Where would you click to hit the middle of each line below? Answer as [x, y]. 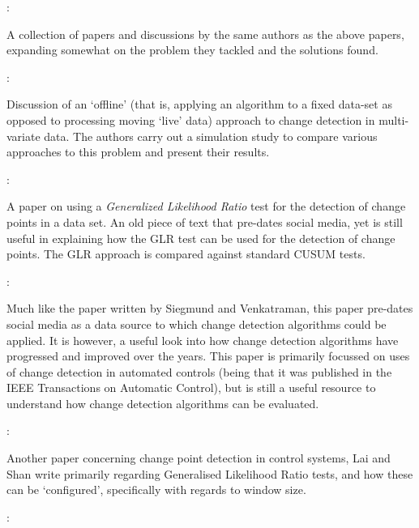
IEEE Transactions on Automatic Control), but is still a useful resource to [191, 387]
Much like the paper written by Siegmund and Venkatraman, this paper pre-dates [210, 308]
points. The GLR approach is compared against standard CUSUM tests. [186, 254]
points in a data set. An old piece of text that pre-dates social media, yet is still [205, 221]
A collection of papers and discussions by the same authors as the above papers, [205, 34]
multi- [394, 119]
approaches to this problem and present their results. [138, 152]
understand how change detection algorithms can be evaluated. [163, 403]
